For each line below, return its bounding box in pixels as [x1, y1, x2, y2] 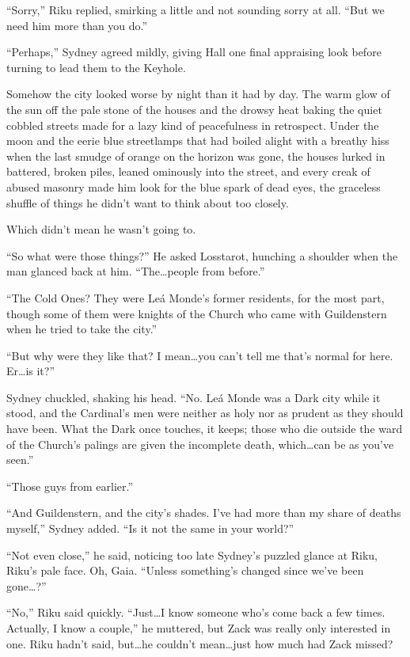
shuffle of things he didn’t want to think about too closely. [6, 194, 289, 211]
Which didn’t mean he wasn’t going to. [6, 221, 196, 237]
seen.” [6, 451, 34, 468]
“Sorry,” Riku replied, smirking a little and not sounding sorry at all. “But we [6, 2, 385, 17]
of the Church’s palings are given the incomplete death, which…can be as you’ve [6, 435, 394, 452]
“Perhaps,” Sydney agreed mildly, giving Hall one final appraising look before [6, 44, 382, 60]
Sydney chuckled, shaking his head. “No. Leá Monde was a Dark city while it [6, 389, 381, 405]
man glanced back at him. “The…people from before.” [6, 263, 265, 279]
